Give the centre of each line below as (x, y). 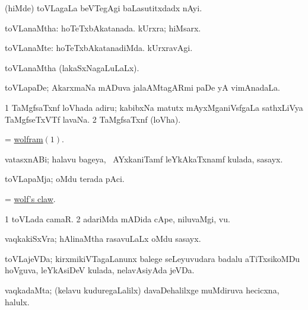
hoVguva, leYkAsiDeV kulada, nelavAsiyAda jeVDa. (100, 270)
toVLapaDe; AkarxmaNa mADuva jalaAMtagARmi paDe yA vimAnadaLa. (143, 87)
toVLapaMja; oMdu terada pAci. (65, 179)
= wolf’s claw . (30, 198)
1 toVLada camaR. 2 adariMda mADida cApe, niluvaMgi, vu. (118, 218)
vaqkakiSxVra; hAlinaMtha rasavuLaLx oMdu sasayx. (103, 239)
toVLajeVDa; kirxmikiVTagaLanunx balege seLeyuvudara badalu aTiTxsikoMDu (153, 258)
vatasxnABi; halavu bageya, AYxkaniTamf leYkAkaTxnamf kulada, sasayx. (144, 159)
